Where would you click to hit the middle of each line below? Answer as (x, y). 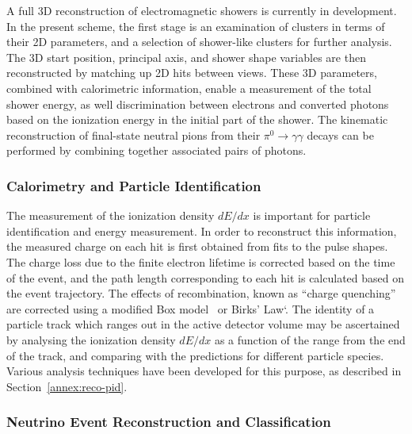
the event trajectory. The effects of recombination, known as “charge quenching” (201, 293)
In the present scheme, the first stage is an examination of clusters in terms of (196, 26)
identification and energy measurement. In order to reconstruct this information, (202, 230)
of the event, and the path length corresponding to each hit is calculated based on (205, 277)
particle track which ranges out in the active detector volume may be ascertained (203, 324)
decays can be (340, 134)
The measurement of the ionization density (111, 215)
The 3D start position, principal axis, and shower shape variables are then (186, 57)
